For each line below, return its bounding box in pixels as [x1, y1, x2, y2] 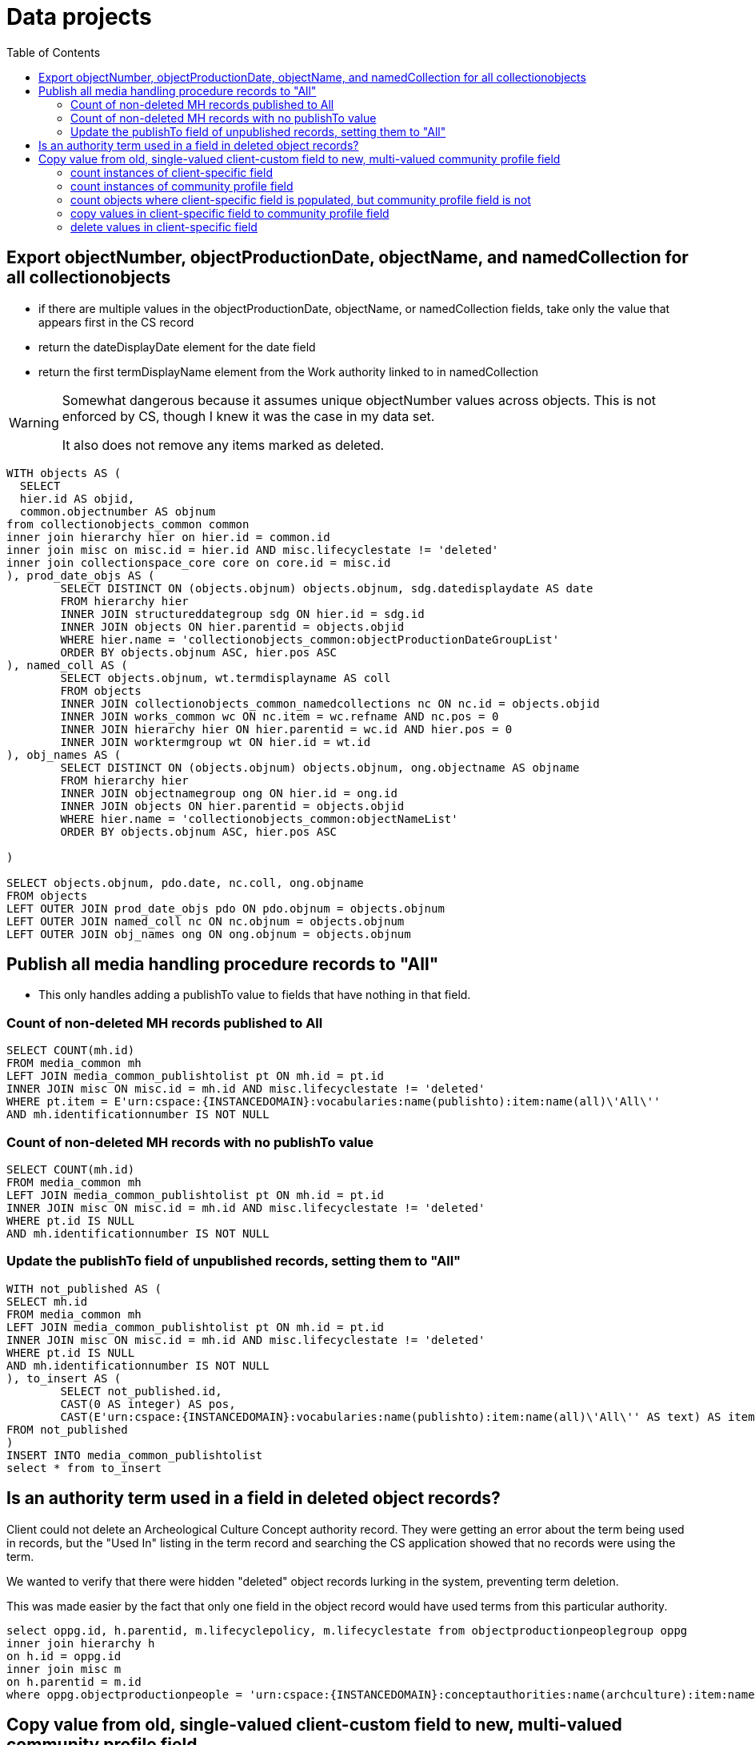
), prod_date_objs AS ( [6, 568, 155, 582]
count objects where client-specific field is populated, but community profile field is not [70, 192, 531, 207]
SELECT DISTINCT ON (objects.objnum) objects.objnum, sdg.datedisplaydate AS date [60, 581, 593, 595]
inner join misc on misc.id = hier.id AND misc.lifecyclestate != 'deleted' [6, 543, 499, 556]
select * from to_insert [6, 1461, 162, 1474]
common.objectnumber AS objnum [19, 504, 216, 518]
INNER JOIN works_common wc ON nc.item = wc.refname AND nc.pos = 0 [60, 709, 499, 723]
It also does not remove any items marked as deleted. [62, 436, 385, 453]
